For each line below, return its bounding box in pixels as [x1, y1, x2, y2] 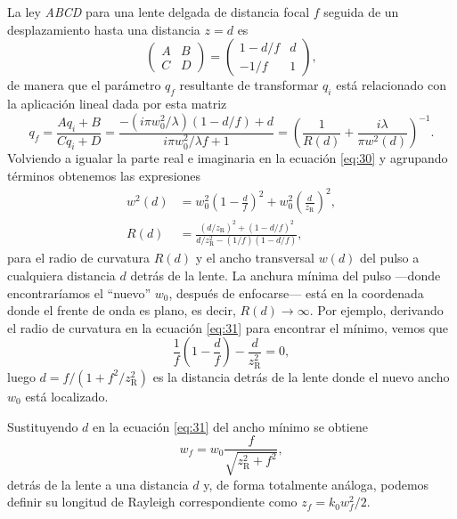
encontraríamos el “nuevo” [7, 283, 151, 302]
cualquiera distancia [7, 265, 116, 284]
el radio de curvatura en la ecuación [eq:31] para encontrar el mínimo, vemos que [7, 318, 448, 337]
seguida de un [323, 3, 399, 20]
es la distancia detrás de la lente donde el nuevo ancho [152, 367, 450, 385]
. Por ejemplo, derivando [309, 301, 444, 320]
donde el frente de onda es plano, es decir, [7, 301, 236, 320]
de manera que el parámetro [7, 76, 161, 94]
